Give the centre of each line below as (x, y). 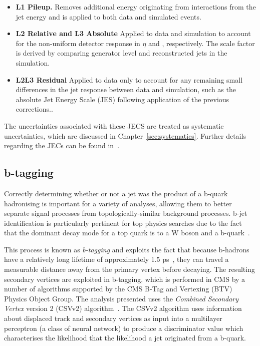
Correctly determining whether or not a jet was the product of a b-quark (116, 193)
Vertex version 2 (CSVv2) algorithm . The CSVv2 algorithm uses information (123, 308)
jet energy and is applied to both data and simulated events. (108, 16)
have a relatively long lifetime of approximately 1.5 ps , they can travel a (116, 259)
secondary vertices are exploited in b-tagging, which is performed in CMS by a (125, 279)
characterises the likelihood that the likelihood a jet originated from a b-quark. (125, 338)
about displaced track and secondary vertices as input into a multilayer (113, 318)
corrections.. (34, 109)
